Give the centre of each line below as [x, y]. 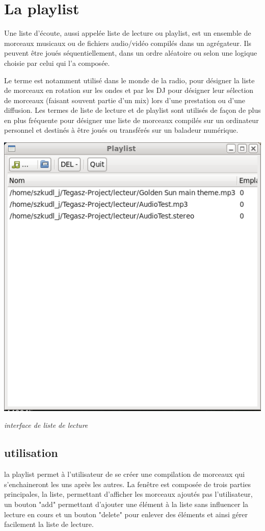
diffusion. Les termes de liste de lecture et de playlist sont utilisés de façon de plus [132, 110]
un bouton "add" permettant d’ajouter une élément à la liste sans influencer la [126, 504]
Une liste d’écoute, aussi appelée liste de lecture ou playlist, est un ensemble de [128, 33]
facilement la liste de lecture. [49, 524]
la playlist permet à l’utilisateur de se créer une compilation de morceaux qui [125, 474]
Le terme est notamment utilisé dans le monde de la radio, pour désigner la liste [129, 80]
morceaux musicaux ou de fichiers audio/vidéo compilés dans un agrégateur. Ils [128, 43]
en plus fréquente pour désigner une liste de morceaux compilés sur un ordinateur [131, 120]
